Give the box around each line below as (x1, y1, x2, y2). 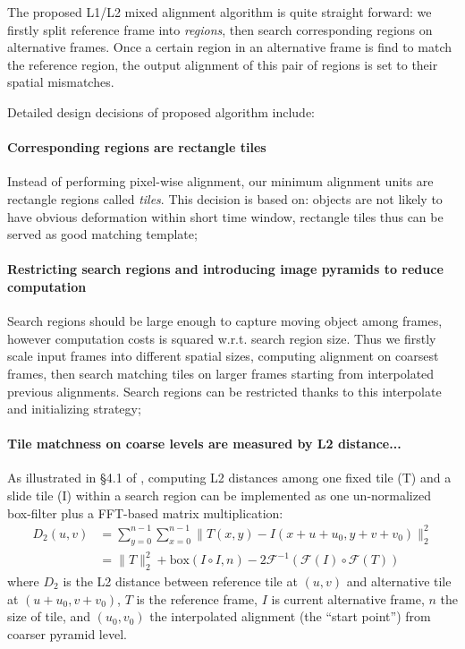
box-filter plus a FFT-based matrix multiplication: (7, 503, 283, 522)
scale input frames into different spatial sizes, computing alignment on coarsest (7, 346, 439, 365)
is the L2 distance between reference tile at (63, 571, 298, 590)
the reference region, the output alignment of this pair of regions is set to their (7, 55, 438, 73)
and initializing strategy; (7, 399, 141, 418)
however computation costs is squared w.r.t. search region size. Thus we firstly (7, 329, 436, 347)
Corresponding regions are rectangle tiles (7, 138, 266, 157)
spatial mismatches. (7, 73, 114, 91)
